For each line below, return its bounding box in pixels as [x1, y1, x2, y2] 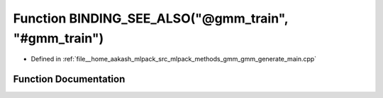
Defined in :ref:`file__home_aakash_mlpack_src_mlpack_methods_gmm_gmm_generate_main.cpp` [30, 55, 317, 63]
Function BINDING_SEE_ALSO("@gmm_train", [13, 11, 289, 26]
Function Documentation [13, 73, 126, 85]
